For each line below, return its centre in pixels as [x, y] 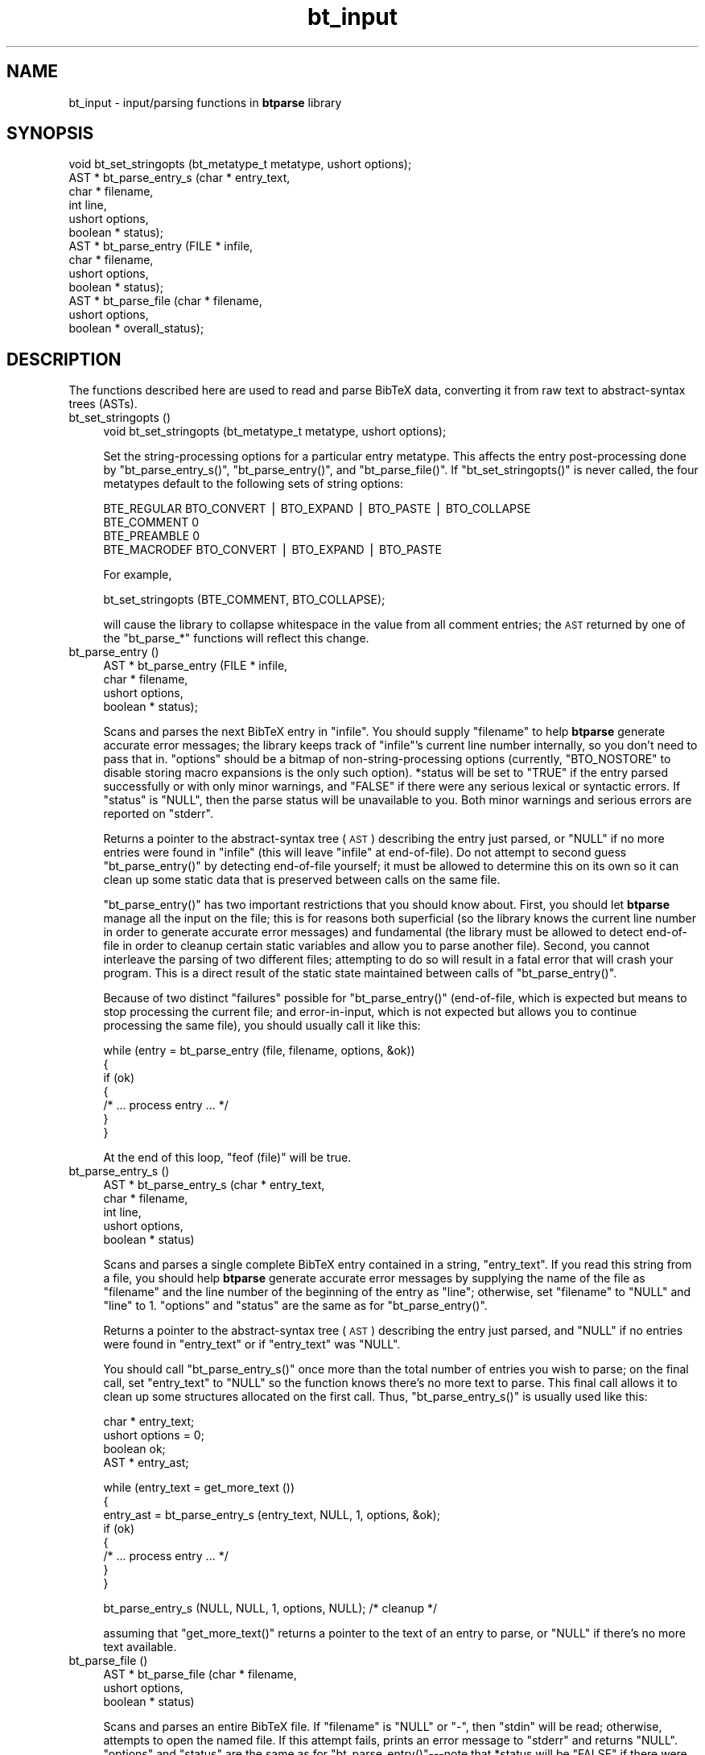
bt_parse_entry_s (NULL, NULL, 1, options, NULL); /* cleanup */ [270, 1608]
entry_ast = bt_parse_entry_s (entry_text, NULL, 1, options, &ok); [272, 1515]
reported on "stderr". [159, 814]
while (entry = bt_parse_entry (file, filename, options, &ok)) [259, 1051]
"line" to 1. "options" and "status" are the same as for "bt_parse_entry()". [295, 1306]
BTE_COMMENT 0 [151, 522]
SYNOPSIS [50, 134]
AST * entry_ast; [146, 1463]
